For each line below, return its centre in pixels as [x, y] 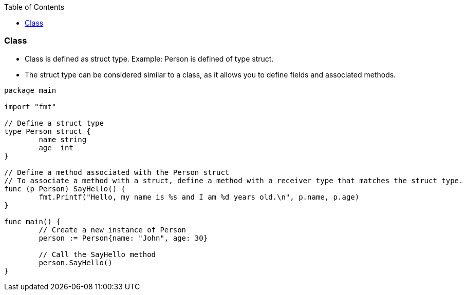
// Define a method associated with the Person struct [117, 172]
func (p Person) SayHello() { [65, 189]
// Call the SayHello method [97, 254]
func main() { [32, 221]
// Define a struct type [54, 123]
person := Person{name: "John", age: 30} [123, 238]
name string [63, 139]
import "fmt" [30, 106]
